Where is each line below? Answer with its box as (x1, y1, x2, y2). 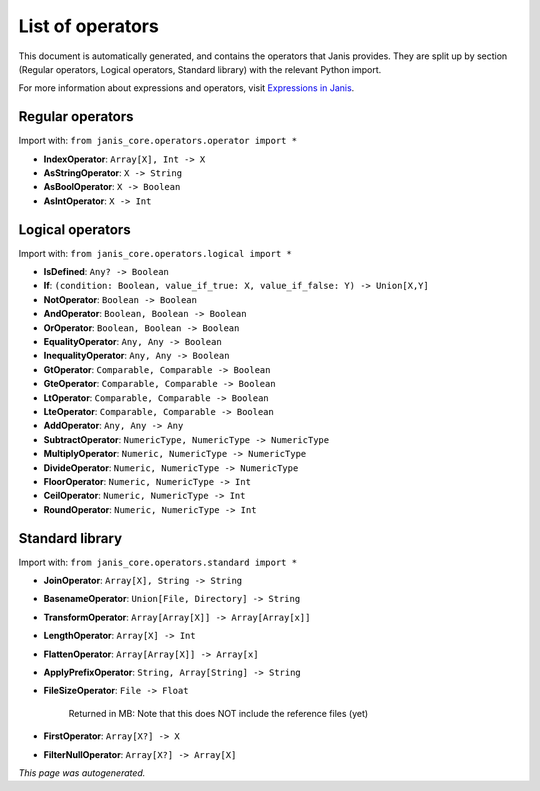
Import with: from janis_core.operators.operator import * (18, 135, 298, 147)
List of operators (18, 15, 159, 37)
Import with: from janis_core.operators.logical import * (18, 247, 292, 259)
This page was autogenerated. (18, 766, 146, 779)
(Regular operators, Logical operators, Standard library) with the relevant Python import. (18, 63, 382, 75)
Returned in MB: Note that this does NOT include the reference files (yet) (68, 707, 369, 719)
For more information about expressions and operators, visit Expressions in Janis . (18, 82, 355, 94)
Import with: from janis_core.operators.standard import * (18, 556, 298, 568)
